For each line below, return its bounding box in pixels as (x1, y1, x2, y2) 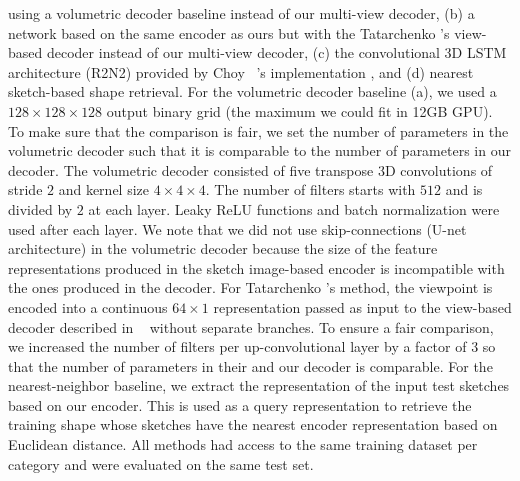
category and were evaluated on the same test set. (8, 453, 314, 474)
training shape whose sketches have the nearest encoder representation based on (8, 414, 498, 435)
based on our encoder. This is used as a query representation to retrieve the (8, 394, 472, 415)
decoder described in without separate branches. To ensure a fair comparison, (8, 316, 494, 337)
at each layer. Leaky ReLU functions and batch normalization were (88, 198, 500, 219)
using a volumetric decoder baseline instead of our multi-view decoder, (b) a (8, 3, 475, 23)
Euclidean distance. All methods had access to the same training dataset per (8, 434, 478, 455)
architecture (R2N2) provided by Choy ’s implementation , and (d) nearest (8, 61, 474, 82)
